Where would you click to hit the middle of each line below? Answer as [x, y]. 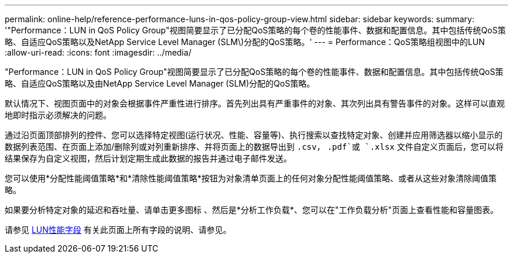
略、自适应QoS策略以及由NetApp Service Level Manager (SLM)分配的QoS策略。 [160, 83]
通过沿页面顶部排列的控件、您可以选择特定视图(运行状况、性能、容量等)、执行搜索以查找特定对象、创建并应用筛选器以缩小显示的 [254, 135]
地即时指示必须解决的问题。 [58, 115]
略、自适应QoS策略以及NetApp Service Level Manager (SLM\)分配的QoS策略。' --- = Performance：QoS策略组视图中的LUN [245, 42]
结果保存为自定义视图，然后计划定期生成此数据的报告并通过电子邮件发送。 [148, 158]
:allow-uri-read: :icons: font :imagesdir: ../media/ [98, 52]
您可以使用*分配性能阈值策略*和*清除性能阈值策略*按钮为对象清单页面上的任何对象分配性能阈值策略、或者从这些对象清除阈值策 [251, 178]
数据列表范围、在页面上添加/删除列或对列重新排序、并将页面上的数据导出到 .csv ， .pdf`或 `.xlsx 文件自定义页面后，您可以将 [254, 147]
